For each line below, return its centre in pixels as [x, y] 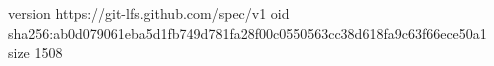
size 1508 [35, 52]
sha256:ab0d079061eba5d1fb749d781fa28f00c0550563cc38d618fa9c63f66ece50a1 [247, 32]
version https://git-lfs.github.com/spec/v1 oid [149, 13]
